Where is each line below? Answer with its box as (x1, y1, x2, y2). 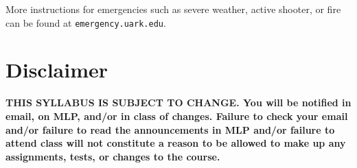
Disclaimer (5, 56, 108, 84)
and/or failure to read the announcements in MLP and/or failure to (5, 122, 335, 136)
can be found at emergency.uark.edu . (5, 15, 166, 29)
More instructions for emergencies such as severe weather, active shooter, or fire (5, 2, 341, 16)
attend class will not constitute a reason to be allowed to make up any (5, 136, 346, 150)
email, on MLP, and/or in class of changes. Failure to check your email (5, 108, 348, 123)
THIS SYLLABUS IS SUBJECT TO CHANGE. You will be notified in (5, 95, 352, 110)
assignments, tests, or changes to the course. (5, 149, 220, 163)
